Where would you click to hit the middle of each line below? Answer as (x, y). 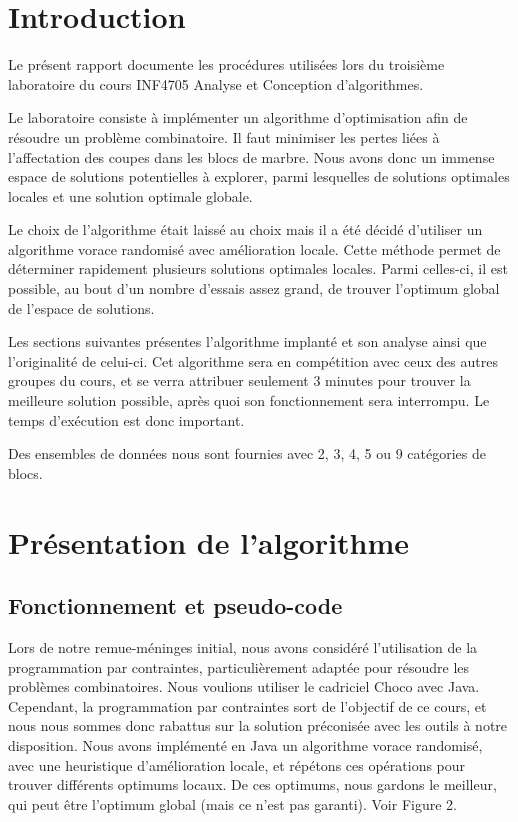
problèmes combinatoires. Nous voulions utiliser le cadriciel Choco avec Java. (244, 686)
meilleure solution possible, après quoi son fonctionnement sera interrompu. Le (249, 400)
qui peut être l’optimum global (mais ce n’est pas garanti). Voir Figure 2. (232, 803)
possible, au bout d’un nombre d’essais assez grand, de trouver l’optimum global (254, 288)
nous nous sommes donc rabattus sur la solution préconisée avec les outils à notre (258, 725)
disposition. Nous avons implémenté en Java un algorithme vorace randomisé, (245, 744)
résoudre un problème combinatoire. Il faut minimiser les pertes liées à (224, 136)
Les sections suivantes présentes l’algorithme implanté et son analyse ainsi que (247, 341)
